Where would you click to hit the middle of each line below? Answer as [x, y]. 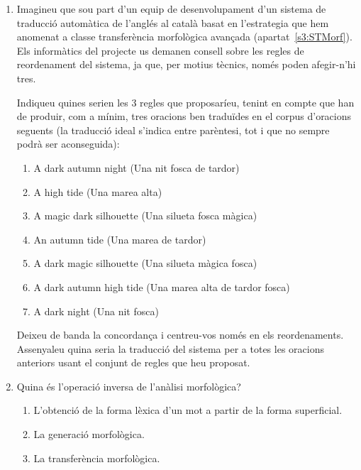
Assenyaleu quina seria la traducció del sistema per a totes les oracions [170, 348]
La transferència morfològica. [97, 458]
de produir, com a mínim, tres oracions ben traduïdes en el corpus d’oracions [184, 116]
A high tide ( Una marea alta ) [98, 191]
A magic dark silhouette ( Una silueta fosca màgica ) [145, 215]
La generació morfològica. [89, 434]
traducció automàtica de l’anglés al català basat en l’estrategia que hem [173, 22]
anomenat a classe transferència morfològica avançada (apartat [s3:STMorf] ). [184, 37]
